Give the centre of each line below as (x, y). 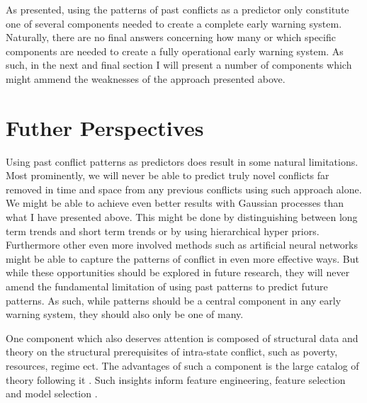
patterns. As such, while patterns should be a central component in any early (174, 300)
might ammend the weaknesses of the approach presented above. (146, 78)
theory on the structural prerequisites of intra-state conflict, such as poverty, (172, 352)
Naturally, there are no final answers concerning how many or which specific (171, 37)
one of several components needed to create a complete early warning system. (174, 23)
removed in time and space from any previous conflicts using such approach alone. (184, 189)
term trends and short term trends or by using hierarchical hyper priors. (163, 231)
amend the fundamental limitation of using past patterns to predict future (167, 286)
